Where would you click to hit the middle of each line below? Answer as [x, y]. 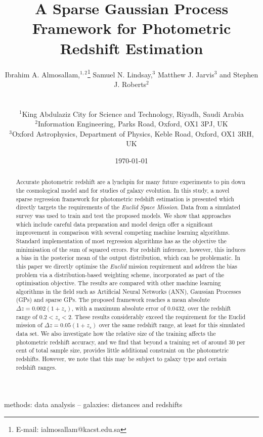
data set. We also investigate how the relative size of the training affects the [116, 334]
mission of [29, 325]
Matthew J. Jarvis [186, 74]
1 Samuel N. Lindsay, [120, 73]
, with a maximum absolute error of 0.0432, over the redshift [151, 308]
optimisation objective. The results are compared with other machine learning [118, 283]
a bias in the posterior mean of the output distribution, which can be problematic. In [128, 258]
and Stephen [239, 74]
